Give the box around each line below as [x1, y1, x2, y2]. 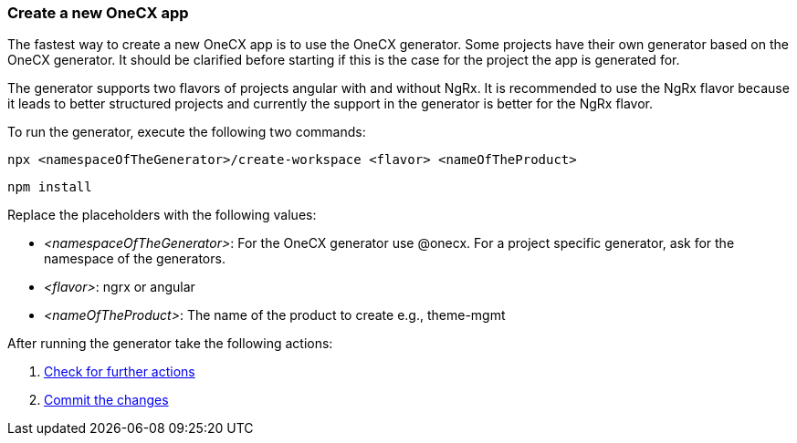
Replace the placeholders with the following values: [7, 207, 317, 223]
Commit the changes [44, 392, 169, 408]
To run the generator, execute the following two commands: [7, 124, 366, 140]
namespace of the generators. [44, 251, 225, 267]
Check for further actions [44, 364, 195, 380]
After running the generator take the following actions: [7, 335, 333, 352]
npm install [7, 180, 92, 195]
